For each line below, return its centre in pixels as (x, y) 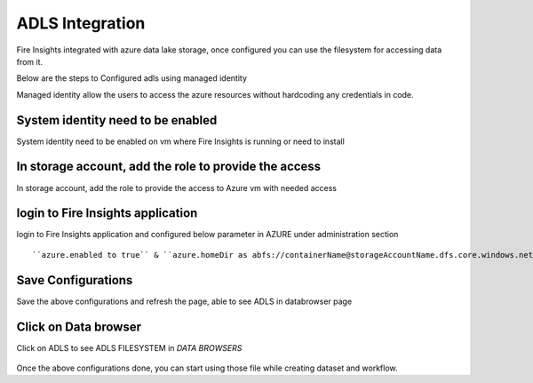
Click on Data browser (79, 327)
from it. (30, 61)
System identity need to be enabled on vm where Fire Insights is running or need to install (181, 141)
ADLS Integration (81, 23)
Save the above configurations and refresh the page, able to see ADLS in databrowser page (184, 301)
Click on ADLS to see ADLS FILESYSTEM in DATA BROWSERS (129, 347)
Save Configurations (75, 280)
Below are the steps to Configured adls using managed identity (132, 78)
